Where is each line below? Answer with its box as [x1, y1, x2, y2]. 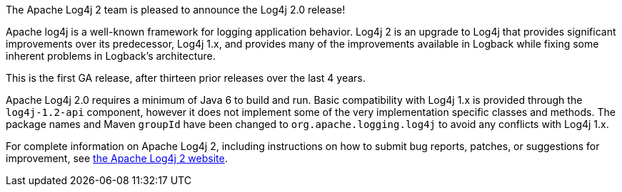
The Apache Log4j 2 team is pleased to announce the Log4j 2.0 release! [6, 4, 346, 16]
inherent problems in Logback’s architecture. [6, 50, 216, 62]
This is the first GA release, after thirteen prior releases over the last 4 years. [6, 72, 366, 84]
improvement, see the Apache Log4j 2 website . [6, 152, 228, 164]
